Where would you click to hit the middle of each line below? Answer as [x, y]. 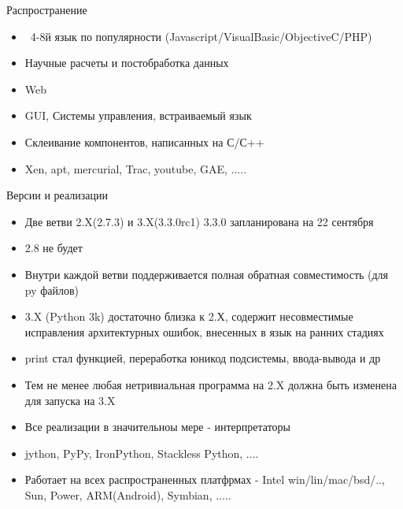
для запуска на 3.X [70, 400]
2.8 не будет [54, 248]
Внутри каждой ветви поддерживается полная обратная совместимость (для [207, 274]
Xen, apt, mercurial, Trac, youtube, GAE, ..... [136, 168]
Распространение [47, 9]
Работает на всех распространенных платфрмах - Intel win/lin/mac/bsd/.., [205, 479]
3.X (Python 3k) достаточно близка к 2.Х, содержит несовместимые [189, 316]
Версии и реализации [57, 195]
